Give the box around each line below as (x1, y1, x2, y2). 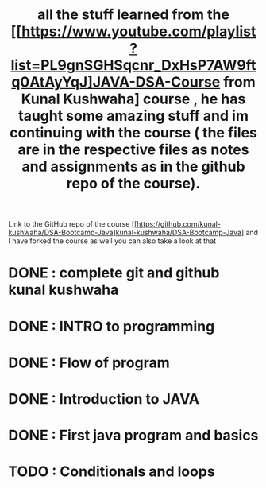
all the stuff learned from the (37, 6, 230, 24)
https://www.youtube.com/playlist (21, 22, 256, 41)
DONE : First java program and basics (8, 427, 259, 444)
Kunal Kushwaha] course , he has (21, 90, 246, 108)
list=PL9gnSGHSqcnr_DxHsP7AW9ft (10, 56, 256, 75)
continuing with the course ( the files (9, 124, 258, 142)
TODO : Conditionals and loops (8, 463, 216, 481)
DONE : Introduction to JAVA (8, 389, 200, 408)
